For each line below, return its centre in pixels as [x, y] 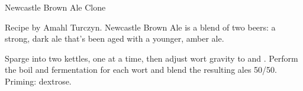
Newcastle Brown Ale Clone [55, 7]
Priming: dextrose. [38, 81]
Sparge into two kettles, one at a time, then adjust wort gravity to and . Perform [151, 58]
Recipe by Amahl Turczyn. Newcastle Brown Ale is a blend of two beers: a [140, 27]
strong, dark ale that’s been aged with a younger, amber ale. [115, 38]
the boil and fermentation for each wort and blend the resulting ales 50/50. [141, 70]
